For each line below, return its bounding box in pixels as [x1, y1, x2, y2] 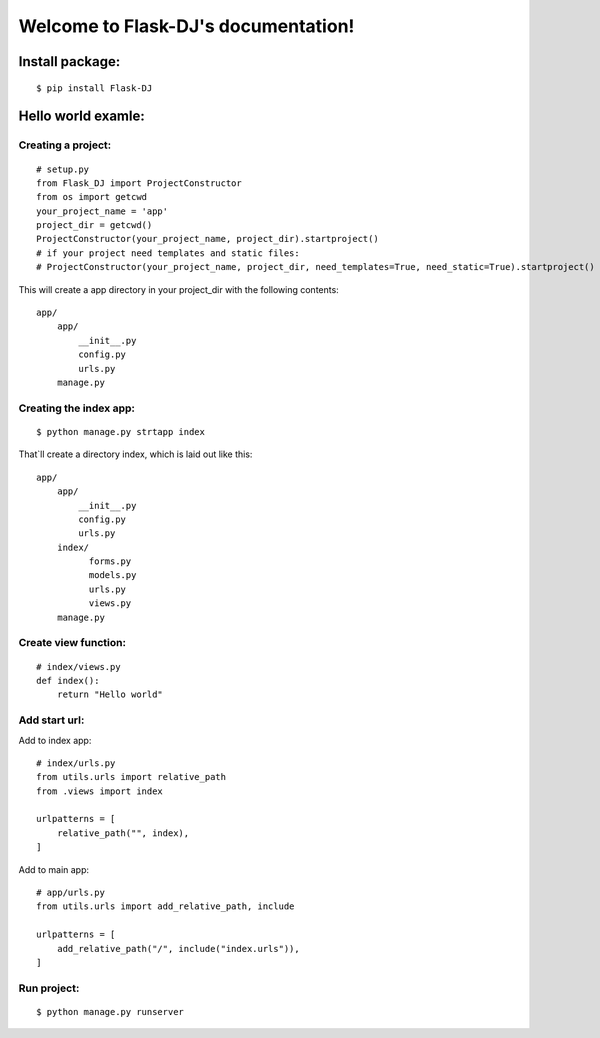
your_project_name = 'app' [36, 205, 169, 217]
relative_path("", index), [56, 827, 190, 839]
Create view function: [18, 636, 127, 650]
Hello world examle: [18, 108, 145, 125]
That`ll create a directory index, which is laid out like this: [18, 448, 253, 460]
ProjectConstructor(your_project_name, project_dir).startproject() [36, 233, 379, 245]
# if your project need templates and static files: [36, 247, 300, 259]
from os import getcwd [36, 191, 148, 203]
